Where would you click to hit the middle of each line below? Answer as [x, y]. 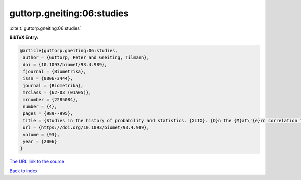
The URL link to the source [37, 162]
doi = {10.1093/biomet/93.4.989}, [65, 64]
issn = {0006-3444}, [48, 78]
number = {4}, [40, 107]
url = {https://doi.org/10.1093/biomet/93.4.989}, [86, 128]
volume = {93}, [41, 135]
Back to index [23, 171]
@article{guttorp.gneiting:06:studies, [69, 50]
